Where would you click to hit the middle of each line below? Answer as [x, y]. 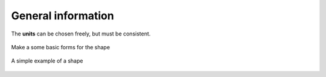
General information [62, 16]
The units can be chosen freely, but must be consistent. [81, 34]
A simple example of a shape [47, 61]
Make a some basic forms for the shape [61, 47]
